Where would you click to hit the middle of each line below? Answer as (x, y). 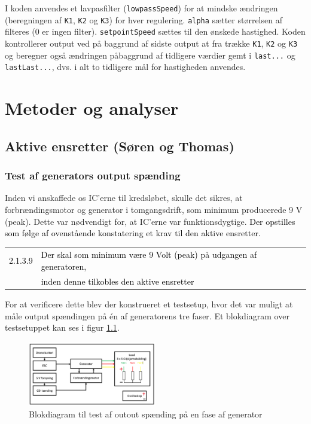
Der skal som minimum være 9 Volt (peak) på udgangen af (149, 254)
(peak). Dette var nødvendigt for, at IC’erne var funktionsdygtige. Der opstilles (150, 221)
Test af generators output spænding (93, 176)
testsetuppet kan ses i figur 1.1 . (62, 327)
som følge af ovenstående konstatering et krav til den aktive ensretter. (133, 233)
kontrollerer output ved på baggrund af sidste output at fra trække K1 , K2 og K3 (151, 43)
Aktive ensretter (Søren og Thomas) (120, 146)
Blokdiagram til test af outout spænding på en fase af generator (146, 414)
